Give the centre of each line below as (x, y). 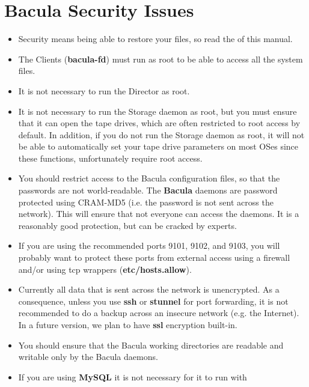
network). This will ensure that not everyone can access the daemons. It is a (159, 214)
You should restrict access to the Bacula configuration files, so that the (149, 178)
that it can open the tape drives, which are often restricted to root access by (159, 123)
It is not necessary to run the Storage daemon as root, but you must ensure (158, 111)
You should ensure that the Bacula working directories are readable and (151, 345)
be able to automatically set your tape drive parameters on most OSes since (158, 146)
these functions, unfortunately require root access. (110, 158)
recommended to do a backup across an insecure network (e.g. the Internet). (159, 313)
